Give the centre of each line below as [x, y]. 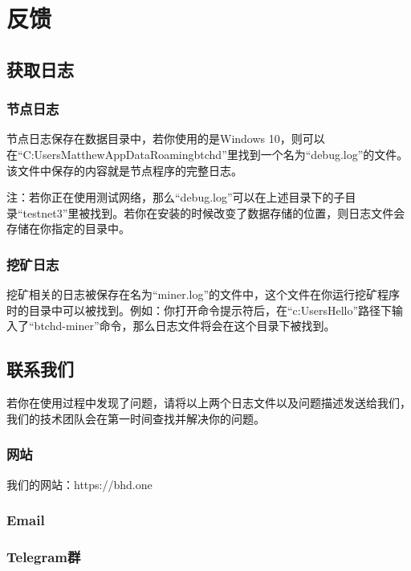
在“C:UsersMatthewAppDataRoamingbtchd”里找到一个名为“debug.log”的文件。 [208, 154]
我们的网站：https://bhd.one [79, 484]
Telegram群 [44, 556]
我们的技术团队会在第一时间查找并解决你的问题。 [136, 418]
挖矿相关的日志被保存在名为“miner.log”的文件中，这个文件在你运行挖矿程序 [203, 294]
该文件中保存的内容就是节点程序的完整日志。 [124, 170]
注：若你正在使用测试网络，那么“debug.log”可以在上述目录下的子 [176, 197]
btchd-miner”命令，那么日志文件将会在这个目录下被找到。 [185, 326]
